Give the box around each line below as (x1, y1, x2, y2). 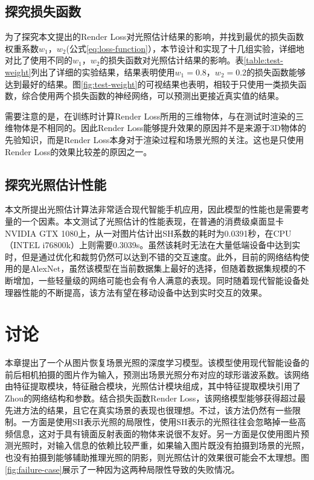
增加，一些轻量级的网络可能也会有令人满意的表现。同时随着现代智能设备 (13, 274, 301, 286)
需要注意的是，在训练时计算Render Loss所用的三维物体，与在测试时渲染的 (5, 109, 296, 122)
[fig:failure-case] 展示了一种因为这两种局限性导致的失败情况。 (5, 462, 240, 475)
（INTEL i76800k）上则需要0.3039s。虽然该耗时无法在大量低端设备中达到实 (5, 238, 301, 251)
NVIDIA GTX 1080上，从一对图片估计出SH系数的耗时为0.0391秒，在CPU (5, 226, 292, 239)
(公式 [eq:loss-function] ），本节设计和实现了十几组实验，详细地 (66, 42, 304, 54)
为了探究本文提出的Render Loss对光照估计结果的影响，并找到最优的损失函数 (5, 30, 304, 43)
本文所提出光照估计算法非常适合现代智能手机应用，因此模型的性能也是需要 (5, 203, 301, 216)
